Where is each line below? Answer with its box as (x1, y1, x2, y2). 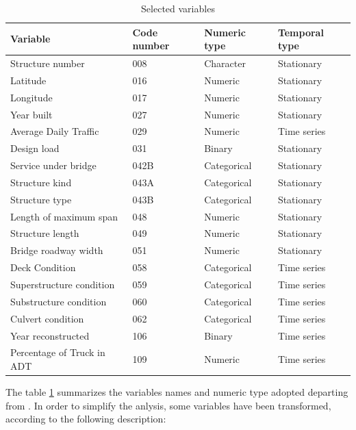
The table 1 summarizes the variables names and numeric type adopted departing (5, 385, 348, 399)
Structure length (10, 226, 79, 240)
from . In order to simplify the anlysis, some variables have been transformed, (5, 398, 331, 412)
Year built (10, 107, 53, 121)
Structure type (10, 192, 72, 206)
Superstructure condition (10, 277, 115, 291)
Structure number (10, 56, 85, 71)
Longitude (10, 90, 53, 104)
